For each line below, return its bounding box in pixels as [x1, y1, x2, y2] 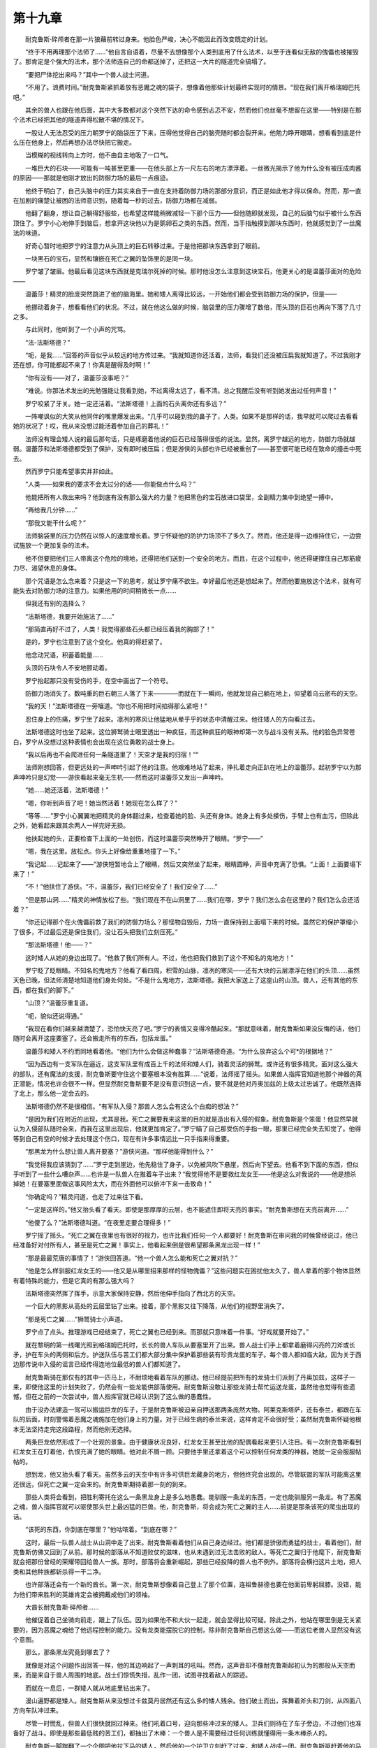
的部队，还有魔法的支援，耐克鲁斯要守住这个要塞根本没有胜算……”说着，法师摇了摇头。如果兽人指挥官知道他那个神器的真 [13, 1070, 362, 1078]
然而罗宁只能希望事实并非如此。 [24, 467, 117, 475]
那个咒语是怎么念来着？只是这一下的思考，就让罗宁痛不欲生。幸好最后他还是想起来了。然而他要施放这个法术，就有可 [24, 577, 362, 585]
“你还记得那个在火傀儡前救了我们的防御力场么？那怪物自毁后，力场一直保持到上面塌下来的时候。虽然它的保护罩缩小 [24, 918, 359, 926]
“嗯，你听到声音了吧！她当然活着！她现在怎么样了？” [24, 798, 178, 807]
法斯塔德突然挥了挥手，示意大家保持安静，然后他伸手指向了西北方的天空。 [24, 1289, 239, 1297]
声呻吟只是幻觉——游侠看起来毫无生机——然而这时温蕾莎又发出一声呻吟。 [13, 773, 227, 781]
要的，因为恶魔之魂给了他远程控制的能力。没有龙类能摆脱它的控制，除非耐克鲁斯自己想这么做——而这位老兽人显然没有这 [13, 1626, 362, 1634]
